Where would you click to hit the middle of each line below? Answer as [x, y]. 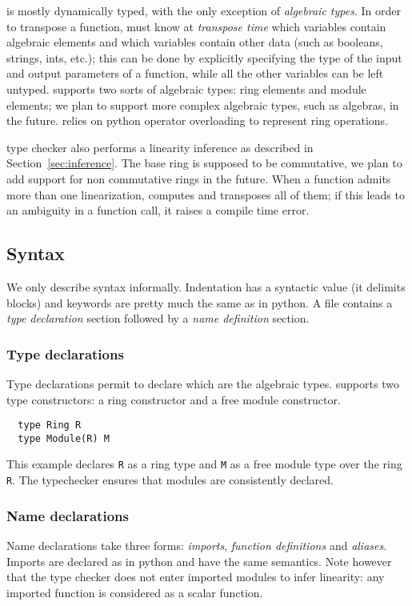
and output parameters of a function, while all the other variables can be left [195, 73]
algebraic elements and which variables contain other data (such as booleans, [195, 42]
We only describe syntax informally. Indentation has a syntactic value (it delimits [206, 286]
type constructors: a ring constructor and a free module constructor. [174, 399]
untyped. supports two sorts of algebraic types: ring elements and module [186, 88]
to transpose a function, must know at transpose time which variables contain [196, 26]
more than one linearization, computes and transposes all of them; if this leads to [206, 194]
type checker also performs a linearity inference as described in [160, 147]
